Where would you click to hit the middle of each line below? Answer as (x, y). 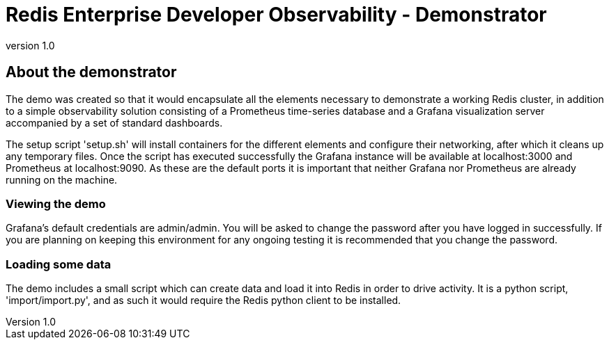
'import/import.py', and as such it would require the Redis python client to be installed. (203, 300)
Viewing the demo (56, 203)
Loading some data (59, 264)
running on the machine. (62, 179)
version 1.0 (30, 45)
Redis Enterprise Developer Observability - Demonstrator (276, 15)
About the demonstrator (91, 72)
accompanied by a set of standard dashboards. (114, 122)
